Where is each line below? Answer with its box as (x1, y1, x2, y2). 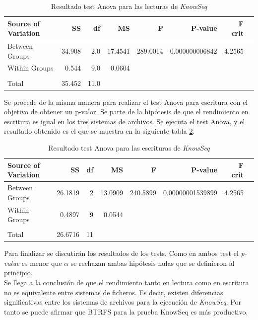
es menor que (21, 257, 62, 268)
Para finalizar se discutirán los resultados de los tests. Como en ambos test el (4, 248, 239, 258)
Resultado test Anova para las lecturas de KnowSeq (51, 1, 207, 11)
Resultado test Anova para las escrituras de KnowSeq (48, 143, 210, 153)
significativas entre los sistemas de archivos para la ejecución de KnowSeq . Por (4, 297, 241, 307)
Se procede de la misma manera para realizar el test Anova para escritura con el (4, 96, 248, 107)
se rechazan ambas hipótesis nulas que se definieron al (70, 257, 235, 268)
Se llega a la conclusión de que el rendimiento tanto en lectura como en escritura (4, 277, 249, 288)
